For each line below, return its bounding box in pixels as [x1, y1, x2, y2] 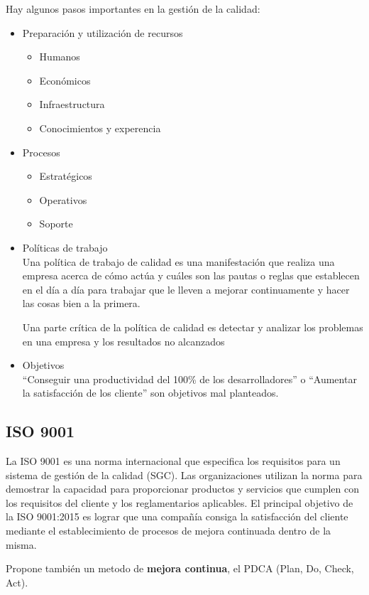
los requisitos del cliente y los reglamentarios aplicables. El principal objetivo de [6, 495, 353, 510]
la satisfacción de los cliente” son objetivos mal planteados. [22, 385, 279, 400]
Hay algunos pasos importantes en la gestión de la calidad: [6, 1, 260, 16]
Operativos [39, 192, 87, 207]
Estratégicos [39, 168, 92, 183]
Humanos [39, 49, 80, 64]
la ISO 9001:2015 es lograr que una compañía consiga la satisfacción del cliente [6, 509, 348, 524]
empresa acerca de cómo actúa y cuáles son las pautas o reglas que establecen [22, 268, 360, 283]
